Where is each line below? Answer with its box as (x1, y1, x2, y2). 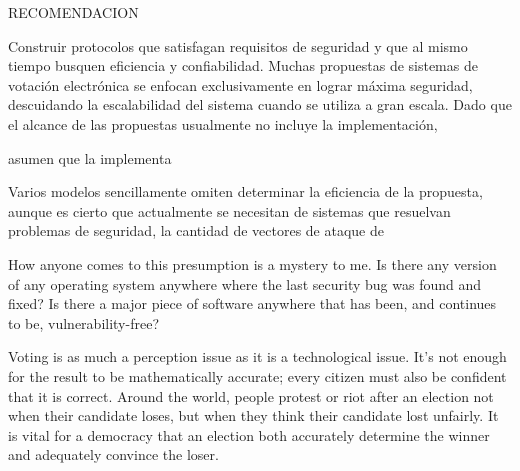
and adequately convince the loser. (8, 444, 219, 465)
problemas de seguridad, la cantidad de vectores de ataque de (8, 220, 384, 241)
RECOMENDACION (8, 2, 139, 22)
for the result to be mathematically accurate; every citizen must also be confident (8, 365, 507, 386)
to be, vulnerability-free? (8, 312, 159, 333)
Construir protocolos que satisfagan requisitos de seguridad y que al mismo (8, 35, 468, 56)
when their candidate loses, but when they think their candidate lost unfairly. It (8, 405, 499, 426)
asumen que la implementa (8, 147, 172, 168)
